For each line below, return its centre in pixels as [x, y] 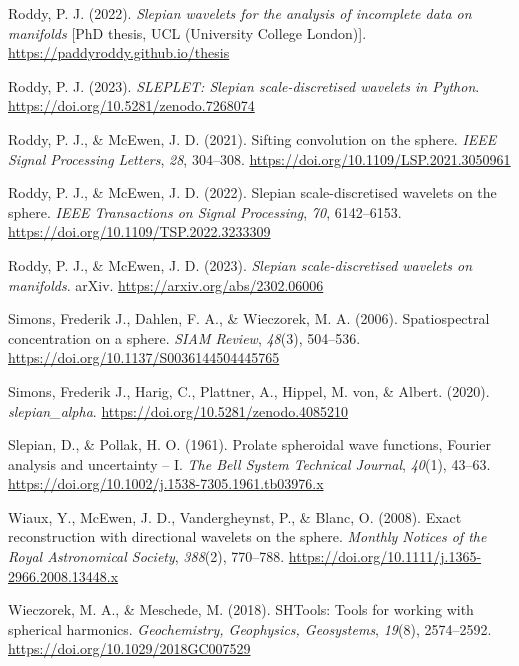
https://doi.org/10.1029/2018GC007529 [129, 648]
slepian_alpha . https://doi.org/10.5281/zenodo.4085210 [178, 410]
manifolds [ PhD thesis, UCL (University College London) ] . [187, 32]
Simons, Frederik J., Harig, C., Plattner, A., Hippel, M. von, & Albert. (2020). [249, 390]
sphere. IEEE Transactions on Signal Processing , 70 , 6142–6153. [205, 211]
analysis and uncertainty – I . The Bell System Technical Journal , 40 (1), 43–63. [249, 463]
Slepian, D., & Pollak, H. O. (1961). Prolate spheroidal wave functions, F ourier [249, 444]
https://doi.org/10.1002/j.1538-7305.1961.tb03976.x [166, 483]
